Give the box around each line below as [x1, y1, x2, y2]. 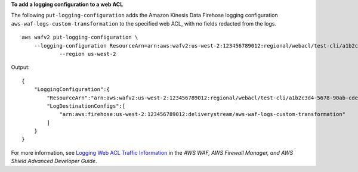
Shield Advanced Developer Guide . [11, 158, 97, 165]
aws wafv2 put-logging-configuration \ [21, 34, 138, 41]
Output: [11, 64, 30, 71]
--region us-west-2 [59, 51, 116, 57]
